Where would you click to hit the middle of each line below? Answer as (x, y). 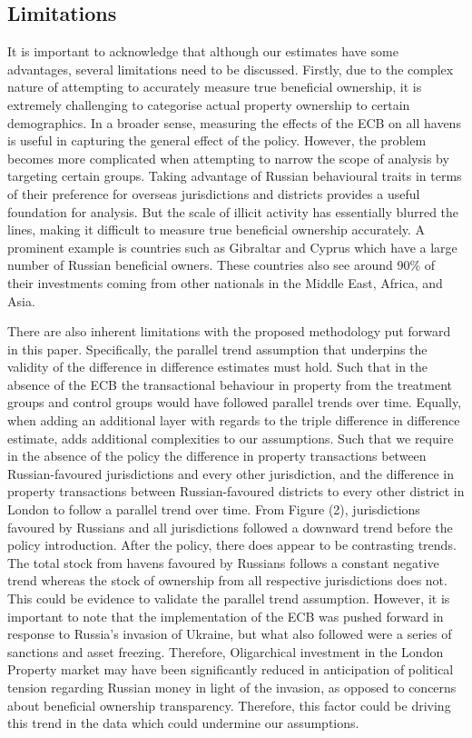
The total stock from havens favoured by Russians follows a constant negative (223, 562)
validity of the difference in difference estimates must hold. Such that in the (218, 367)
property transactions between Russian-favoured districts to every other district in (236, 491)
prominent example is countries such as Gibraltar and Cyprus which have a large (232, 247)
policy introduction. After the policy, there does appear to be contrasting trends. (232, 545)
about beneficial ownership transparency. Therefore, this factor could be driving (229, 705)
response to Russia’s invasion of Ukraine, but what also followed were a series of (230, 634)
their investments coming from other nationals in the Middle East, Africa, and (225, 282)
